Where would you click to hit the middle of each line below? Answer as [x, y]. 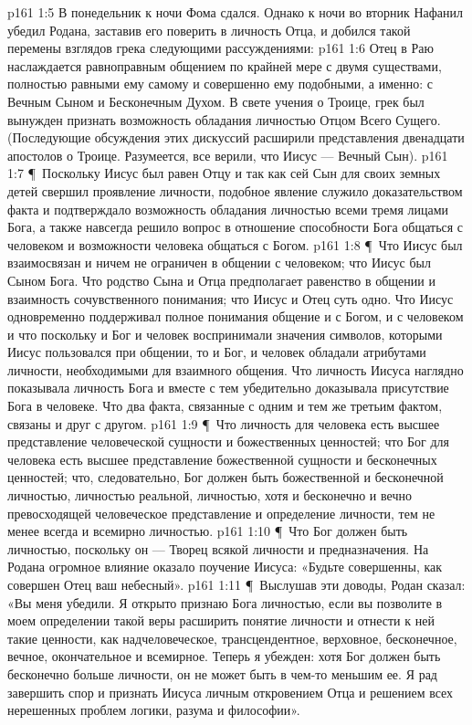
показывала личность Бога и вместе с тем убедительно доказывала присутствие [228, 388]
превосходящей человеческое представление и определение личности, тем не [221, 513]
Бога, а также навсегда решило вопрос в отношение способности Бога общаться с [236, 227]
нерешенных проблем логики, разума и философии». [154, 710]
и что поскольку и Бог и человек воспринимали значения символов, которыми [225, 334]
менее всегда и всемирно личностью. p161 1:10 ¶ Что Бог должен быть [208, 531]
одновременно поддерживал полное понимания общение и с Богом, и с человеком [236, 316]
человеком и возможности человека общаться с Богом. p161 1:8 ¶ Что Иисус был [235, 244]
